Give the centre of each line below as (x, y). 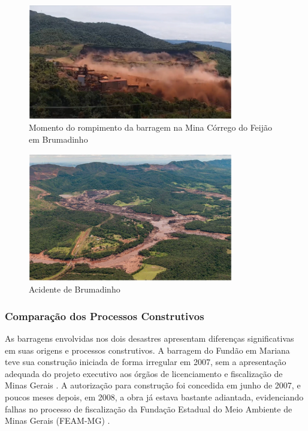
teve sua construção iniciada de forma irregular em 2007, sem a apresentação (146, 362)
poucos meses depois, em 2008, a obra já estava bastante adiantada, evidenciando (154, 397)
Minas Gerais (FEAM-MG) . (58, 421)
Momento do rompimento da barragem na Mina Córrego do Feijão (151, 127)
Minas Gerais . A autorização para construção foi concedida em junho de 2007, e (153, 385)
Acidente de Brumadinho (75, 289)
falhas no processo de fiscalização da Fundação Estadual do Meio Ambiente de (149, 409)
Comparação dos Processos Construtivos (105, 316)
